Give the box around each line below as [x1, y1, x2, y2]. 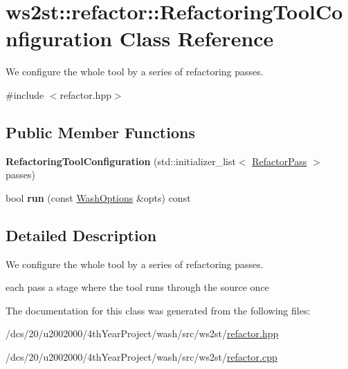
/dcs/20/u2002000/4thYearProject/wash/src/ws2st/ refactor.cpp [6, 350, 277, 364]
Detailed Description [6, 224, 157, 245]
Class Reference [119, 24, 274, 53]
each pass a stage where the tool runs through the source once [6, 280, 269, 294]
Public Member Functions [6, 121, 195, 142]
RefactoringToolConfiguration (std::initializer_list [6, 153, 236, 168]
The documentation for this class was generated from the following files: [6, 303, 311, 317]
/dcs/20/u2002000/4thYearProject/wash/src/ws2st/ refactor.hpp [6, 326, 279, 341]
